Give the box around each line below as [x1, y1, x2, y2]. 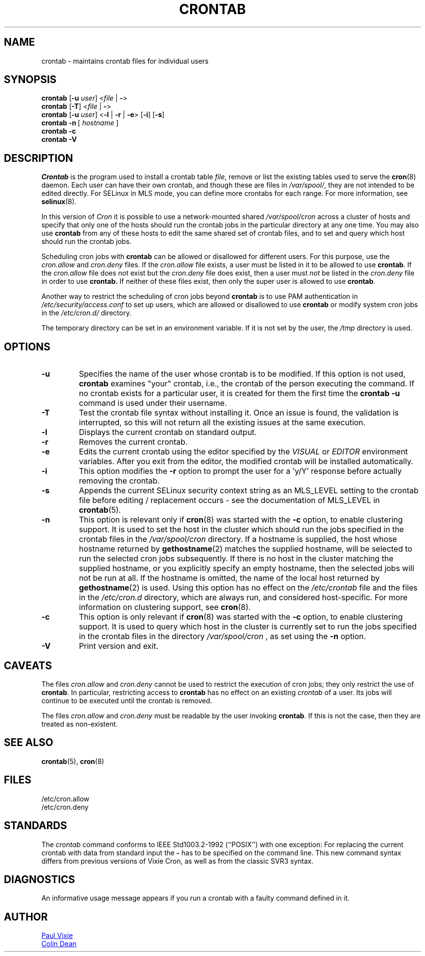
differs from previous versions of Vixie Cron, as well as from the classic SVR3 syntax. [41, 856, 314, 865]
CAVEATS [4, 659, 52, 672]
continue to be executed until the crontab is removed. [41, 696, 212, 705]
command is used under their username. [79, 398, 227, 408]
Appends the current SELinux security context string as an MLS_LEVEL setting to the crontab [79, 486, 419, 496]
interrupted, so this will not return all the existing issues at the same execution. [79, 417, 366, 428]
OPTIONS [4, 340, 50, 353]
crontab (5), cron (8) [41, 757, 104, 765]
